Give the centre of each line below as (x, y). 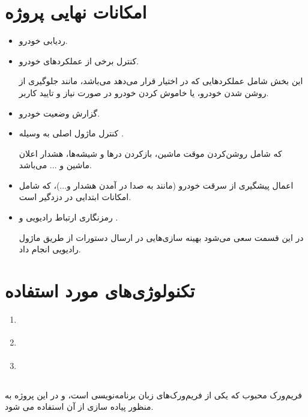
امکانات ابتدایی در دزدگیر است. (75, 197)
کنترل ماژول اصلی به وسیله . (71, 133)
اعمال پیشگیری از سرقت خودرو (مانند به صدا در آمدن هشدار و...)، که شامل (156, 185)
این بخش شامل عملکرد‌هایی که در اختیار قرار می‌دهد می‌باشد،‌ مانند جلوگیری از (161, 81)
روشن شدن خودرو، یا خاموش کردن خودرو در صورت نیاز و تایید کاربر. (144, 92)
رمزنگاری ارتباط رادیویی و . (68, 217)
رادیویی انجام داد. (50, 249)
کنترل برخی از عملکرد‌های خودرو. (79, 60)
